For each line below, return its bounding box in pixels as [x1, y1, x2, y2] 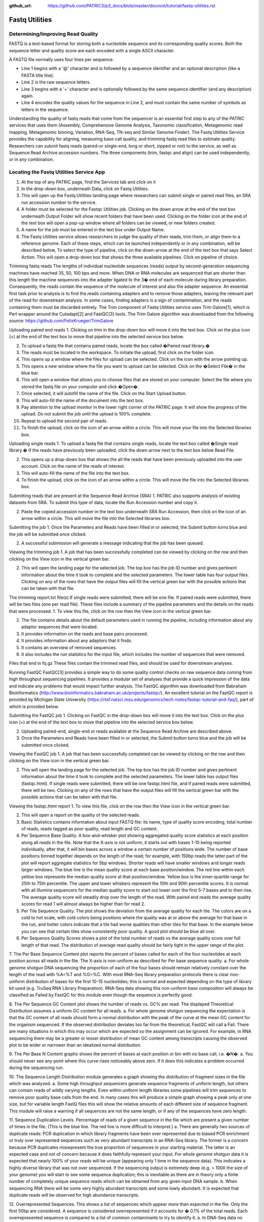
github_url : [9, 3, 32, 8]
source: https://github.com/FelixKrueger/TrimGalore [9, 318, 113, 324]
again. [21, 93, 34, 99]
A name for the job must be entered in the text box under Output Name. [21, 227, 165, 233]
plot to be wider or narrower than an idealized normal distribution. [9, 1042, 142, 1048]
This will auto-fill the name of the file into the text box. [21, 470, 130, 476]
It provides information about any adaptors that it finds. [21, 638, 132, 644]
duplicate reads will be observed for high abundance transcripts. [9, 1192, 139, 1198]
